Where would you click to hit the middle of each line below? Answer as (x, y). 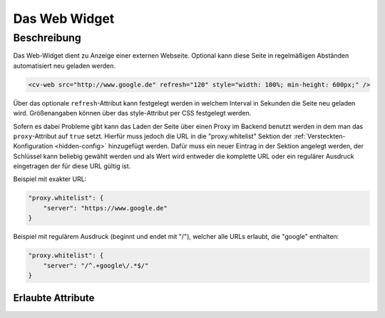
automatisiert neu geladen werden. (65, 66)
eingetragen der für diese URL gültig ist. (72, 166)
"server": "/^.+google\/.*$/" (96, 265)
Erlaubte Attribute (54, 298)
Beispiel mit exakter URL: (50, 179)
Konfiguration (33, 146)
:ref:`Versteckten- (319, 136)
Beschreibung (47, 38)
